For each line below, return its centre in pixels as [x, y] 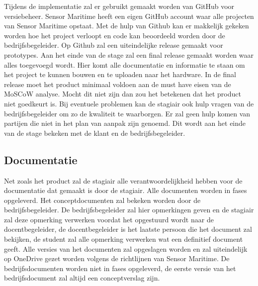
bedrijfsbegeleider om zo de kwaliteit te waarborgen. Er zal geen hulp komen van [127, 113]
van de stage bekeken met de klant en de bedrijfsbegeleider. [95, 133]
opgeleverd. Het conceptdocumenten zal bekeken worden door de [102, 200]
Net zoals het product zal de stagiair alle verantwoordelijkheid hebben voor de [123, 180]
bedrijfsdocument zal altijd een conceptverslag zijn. [82, 278]
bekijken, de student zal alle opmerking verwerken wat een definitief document [124, 239]
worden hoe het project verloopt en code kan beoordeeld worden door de [115, 35]
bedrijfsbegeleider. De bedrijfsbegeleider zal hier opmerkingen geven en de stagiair [129, 210]
